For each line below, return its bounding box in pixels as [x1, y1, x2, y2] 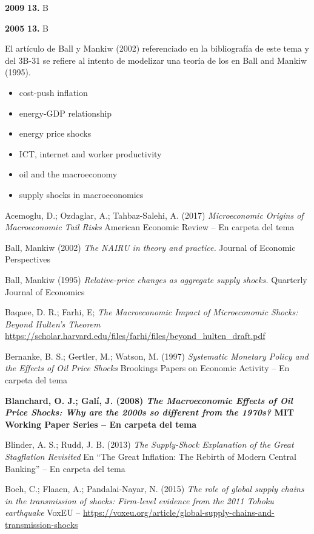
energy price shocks [19, 127, 92, 140]
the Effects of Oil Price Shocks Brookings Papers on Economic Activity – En [5, 361, 290, 374]
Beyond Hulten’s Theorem [5, 317, 101, 330]
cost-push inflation [19, 86, 88, 98]
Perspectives [5, 253, 51, 265]
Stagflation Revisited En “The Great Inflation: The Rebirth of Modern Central [5, 450, 296, 463]
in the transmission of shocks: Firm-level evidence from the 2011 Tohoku [5, 494, 274, 507]
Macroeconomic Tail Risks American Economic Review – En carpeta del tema [5, 221, 295, 233]
